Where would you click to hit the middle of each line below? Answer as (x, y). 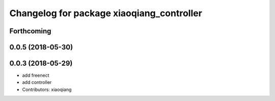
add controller (37, 82)
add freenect (36, 75)
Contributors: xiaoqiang (47, 89)
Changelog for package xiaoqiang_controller (106, 13)
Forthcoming (30, 31)
